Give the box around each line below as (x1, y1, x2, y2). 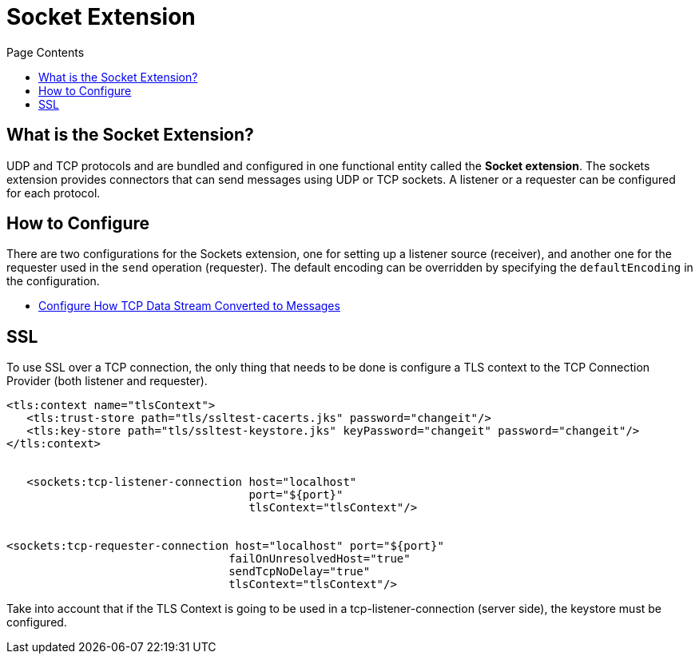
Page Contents (6, 45, 85, 59)
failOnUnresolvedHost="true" (228, 552, 411, 566)
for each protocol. (6, 185, 101, 200)
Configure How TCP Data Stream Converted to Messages (38, 299, 340, 313)
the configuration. (6, 274, 100, 288)
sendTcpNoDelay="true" (228, 565, 371, 578)
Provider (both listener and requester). (6, 374, 208, 388)
